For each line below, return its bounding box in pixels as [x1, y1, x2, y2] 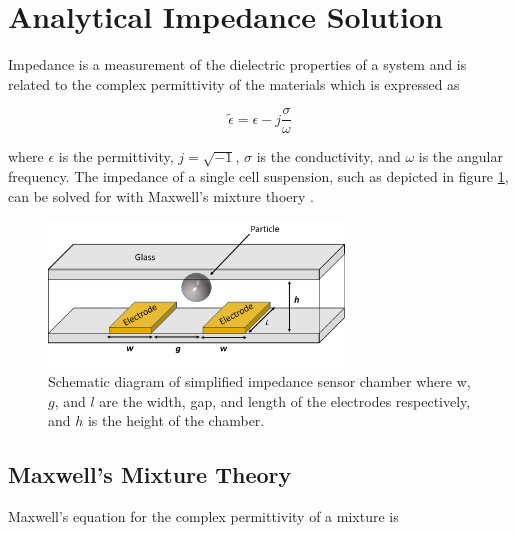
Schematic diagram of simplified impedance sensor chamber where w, [48, 370, 471, 391]
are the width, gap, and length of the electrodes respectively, [99, 390, 471, 411]
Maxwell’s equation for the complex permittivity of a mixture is [8, 505, 399, 526]
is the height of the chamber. [87, 410, 265, 431]
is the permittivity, [58, 146, 174, 167]
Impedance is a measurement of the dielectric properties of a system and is [8, 54, 467, 75]
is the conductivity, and [256, 146, 401, 167]
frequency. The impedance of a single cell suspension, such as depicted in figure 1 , [8, 165, 509, 186]
